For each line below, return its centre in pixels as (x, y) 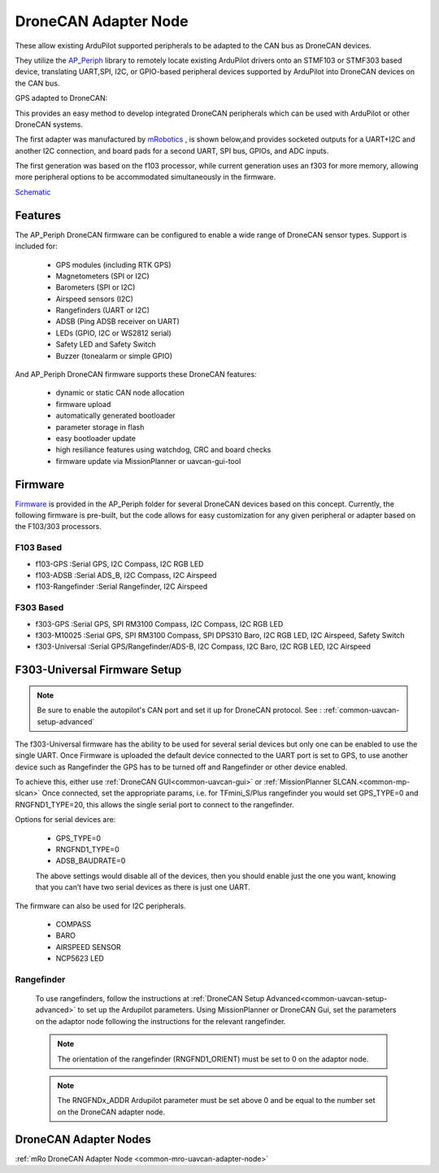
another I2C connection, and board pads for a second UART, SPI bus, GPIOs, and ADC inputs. (172, 151)
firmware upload (83, 404)
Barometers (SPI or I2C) (96, 287)
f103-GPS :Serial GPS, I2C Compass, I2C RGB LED (120, 564)
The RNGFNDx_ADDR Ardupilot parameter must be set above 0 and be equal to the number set (216, 1101)
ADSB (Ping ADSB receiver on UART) (118, 322)
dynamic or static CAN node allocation (120, 393)
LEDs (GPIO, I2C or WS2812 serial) (113, 333)
